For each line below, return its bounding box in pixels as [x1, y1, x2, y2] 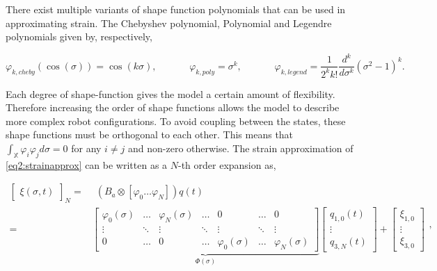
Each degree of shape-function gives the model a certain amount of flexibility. [6, 86, 335, 101]
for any [71, 141, 102, 156]
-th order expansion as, [177, 157, 276, 172]
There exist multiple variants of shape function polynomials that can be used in [6, 2, 346, 16]
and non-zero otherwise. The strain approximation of [128, 141, 353, 156]
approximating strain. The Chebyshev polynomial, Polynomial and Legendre [6, 15, 332, 30]
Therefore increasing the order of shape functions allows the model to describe [6, 100, 340, 115]
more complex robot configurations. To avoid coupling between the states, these [6, 113, 346, 128]
